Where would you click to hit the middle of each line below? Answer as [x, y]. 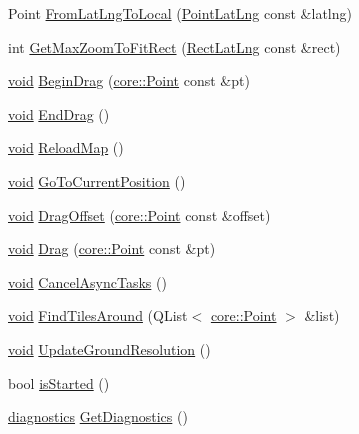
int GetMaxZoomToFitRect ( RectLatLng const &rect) [174, 46]
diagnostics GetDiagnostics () [98, 416]
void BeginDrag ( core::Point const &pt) [129, 80]
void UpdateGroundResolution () [109, 348]
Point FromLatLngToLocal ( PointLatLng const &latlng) [180, 13]
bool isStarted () [59, 382]
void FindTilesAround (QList [98, 315]
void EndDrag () [59, 113]
